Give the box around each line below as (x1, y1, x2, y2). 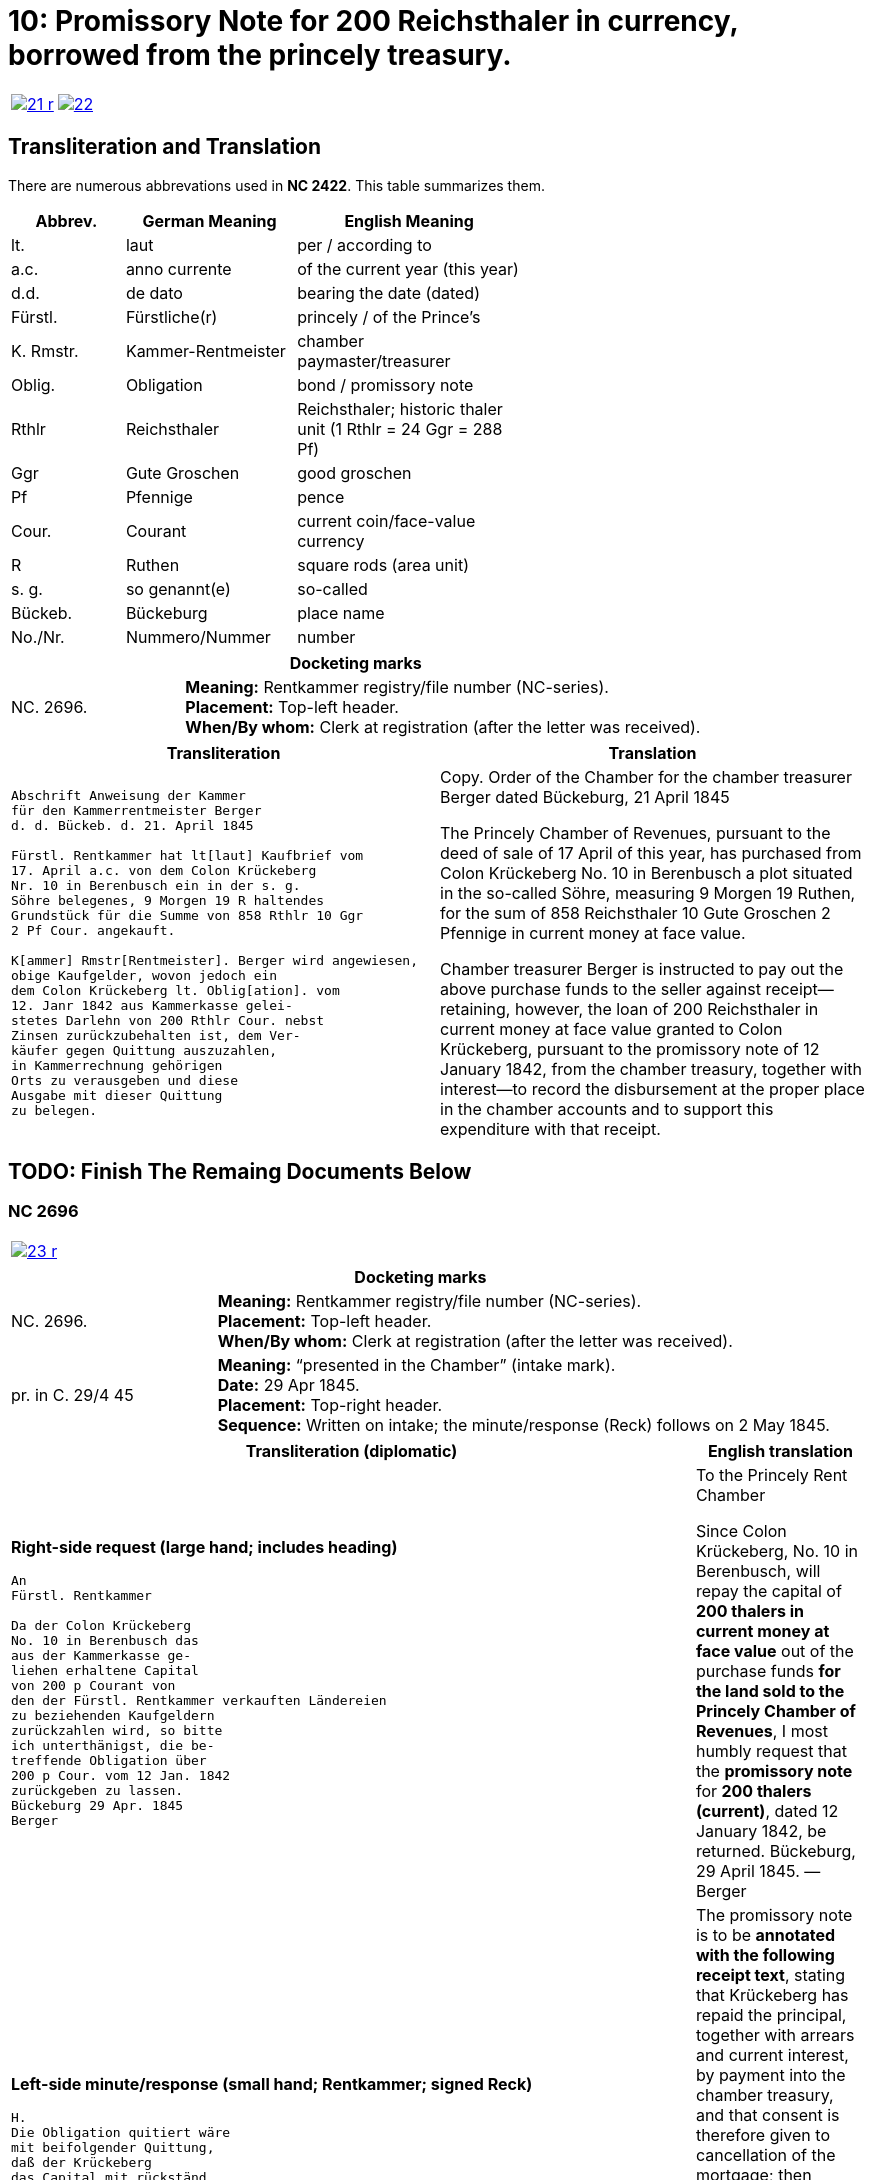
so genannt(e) (125, 578, 231, 599)
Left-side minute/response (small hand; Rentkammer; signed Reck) (11, 2074, 533, 2095)
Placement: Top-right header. (217, 1394, 443, 1415)
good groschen (297, 462, 412, 483)
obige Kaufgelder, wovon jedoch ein (11, 967, 278, 983)
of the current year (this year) (297, 258, 519, 279)
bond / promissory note (297, 374, 474, 395)
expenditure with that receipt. (440, 1118, 661, 1139)
